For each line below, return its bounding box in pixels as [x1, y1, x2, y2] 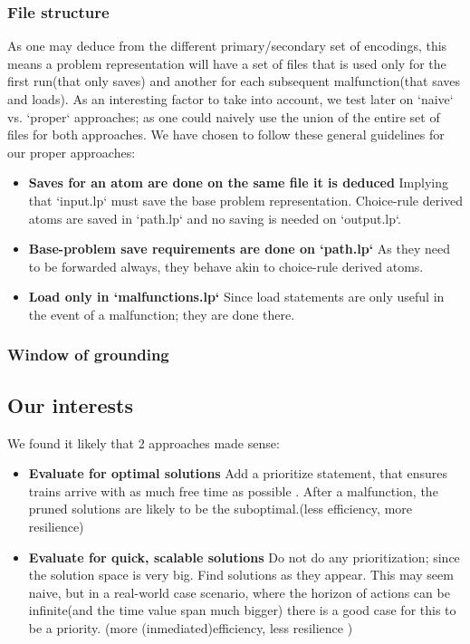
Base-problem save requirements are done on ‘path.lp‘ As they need [28, 239, 450, 258]
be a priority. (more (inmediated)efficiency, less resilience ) [28, 618, 353, 637]
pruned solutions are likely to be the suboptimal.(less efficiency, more [28, 499, 413, 518]
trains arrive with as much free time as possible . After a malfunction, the [28, 481, 438, 500]
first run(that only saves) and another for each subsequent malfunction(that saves [7, 72, 461, 91]
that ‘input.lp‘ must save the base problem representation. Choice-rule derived [28, 190, 464, 209]
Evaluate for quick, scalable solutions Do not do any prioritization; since [28, 547, 460, 566]
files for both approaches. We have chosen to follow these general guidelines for [7, 125, 445, 144]
